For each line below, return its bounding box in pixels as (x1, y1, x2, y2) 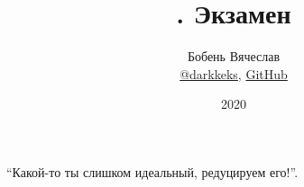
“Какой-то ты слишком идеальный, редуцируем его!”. (6, 162, 299, 181)
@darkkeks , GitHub (180, 64, 288, 83)
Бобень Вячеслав (187, 47, 281, 66)
